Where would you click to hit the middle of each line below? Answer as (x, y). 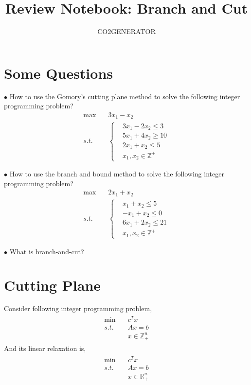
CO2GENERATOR (126, 31)
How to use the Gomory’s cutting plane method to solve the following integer (125, 96)
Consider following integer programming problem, (78, 308)
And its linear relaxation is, (45, 348)
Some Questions (59, 73)
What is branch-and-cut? (47, 251)
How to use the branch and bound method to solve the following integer (117, 174)
